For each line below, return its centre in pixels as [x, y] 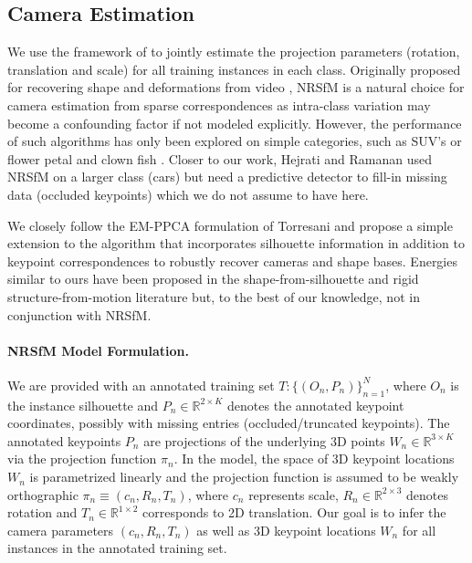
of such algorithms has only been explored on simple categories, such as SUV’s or [235, 141]
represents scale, [294, 494]
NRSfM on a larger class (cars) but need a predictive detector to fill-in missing [227, 177]
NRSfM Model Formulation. [98, 350]
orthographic [43, 494]
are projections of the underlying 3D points [264, 440]
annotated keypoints [64, 440]
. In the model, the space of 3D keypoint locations [314, 459]
